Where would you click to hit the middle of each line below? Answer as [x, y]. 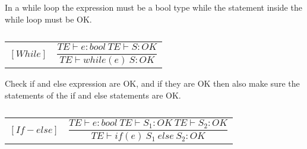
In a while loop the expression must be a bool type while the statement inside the [153, 7]
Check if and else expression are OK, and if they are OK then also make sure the [152, 83]
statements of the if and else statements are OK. [93, 95]
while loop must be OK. [48, 19]
